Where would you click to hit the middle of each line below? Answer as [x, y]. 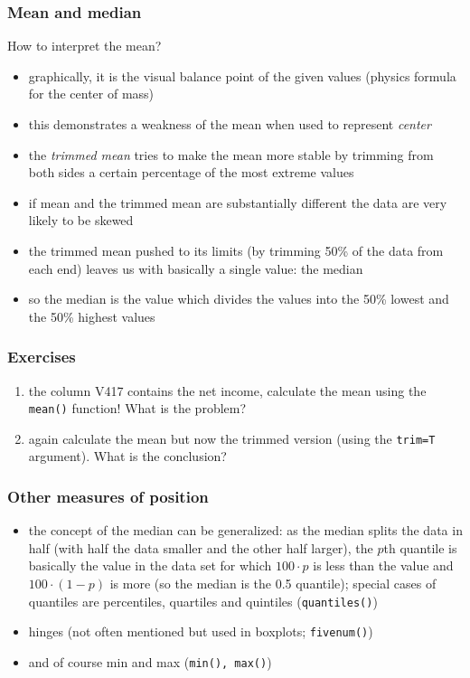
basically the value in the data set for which [150, 565]
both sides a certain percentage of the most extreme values [191, 172]
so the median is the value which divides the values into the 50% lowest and [239, 299]
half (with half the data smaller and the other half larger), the [201, 547]
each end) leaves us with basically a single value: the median [196, 268]
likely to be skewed [81, 220]
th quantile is [420, 547]
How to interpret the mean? [85, 46]
